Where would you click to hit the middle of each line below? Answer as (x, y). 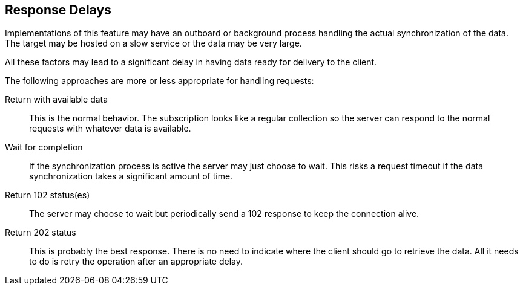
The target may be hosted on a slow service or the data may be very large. (153, 43)
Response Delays (58, 10)
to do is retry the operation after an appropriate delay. (136, 262)
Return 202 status (41, 233)
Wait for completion (44, 147)
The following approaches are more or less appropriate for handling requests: (160, 81)
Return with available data (57, 100)
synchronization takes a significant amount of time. (131, 176)
